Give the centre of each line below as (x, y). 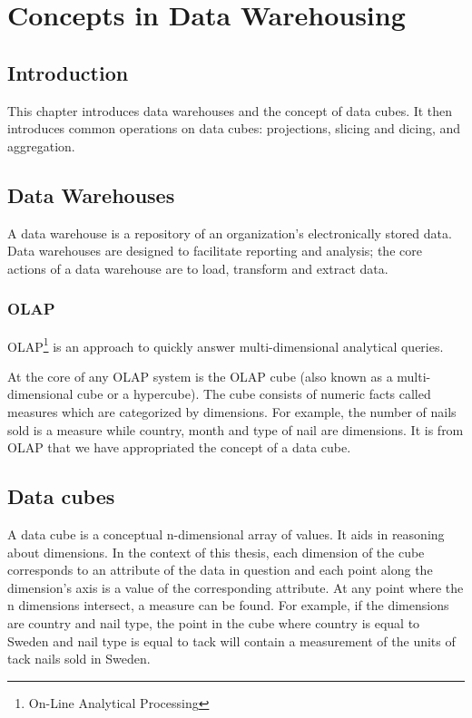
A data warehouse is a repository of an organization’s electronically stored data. (230, 233)
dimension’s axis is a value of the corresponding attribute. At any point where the (236, 587)
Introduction (68, 72)
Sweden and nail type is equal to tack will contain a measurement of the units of (231, 640)
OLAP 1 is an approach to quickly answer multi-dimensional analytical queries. (226, 344)
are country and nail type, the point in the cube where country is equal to (214, 622)
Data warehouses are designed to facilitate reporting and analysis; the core (215, 251)
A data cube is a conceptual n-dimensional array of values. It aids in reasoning (226, 534)
